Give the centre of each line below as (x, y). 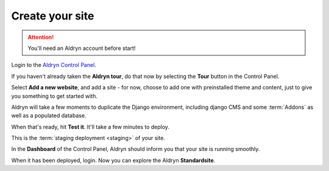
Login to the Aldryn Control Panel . (54, 65)
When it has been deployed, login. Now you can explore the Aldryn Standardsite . (113, 160)
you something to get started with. (54, 96)
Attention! (41, 37)
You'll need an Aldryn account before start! (82, 48)
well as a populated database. (49, 116)
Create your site (53, 16)
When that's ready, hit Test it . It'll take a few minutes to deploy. (90, 127)
